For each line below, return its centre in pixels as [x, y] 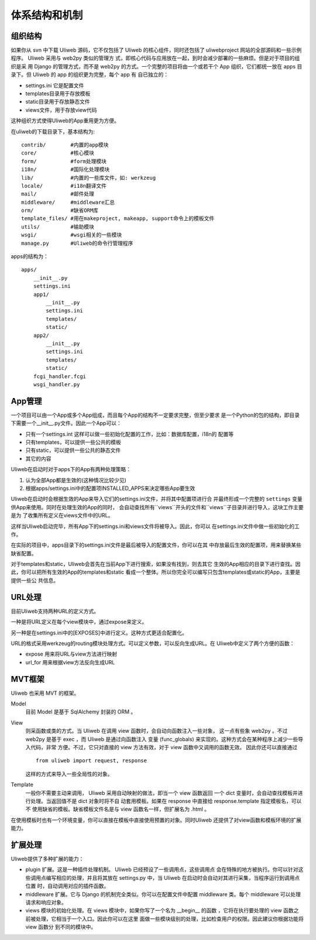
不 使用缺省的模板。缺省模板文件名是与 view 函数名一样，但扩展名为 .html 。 [118, 809]
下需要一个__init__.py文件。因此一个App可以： [66, 423]
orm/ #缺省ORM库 [60, 210]
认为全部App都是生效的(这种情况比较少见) [76, 480]
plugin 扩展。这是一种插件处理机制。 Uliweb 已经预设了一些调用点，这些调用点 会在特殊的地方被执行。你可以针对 [162, 870]
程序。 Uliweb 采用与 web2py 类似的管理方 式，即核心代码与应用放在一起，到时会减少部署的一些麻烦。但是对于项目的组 [155, 58]
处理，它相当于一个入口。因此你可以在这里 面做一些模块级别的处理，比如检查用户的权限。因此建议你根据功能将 [169, 918]
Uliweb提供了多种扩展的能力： [47, 859]
